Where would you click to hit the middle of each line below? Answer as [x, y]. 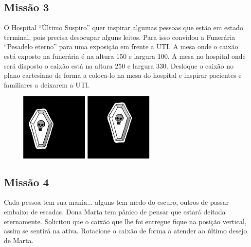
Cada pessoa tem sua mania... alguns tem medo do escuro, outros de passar [117, 202]
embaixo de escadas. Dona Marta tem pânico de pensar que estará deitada [115, 211]
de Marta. [19, 240]
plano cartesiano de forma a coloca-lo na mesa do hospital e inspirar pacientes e [123, 75]
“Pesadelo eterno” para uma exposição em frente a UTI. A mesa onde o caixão [121, 46]
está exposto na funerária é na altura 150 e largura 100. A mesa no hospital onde [125, 56]
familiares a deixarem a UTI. [47, 84]
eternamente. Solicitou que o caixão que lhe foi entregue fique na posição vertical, [125, 221]
